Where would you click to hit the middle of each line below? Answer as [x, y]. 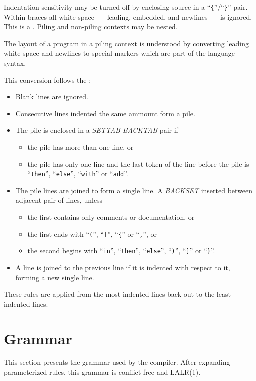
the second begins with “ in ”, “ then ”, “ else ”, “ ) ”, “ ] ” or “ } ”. [121, 251]
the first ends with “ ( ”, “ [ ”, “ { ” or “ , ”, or [92, 234]
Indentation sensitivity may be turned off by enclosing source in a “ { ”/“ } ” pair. [126, 7]
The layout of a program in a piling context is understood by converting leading [126, 43]
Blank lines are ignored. [52, 96]
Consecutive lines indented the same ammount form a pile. [105, 113]
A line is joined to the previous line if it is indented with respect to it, [123, 267]
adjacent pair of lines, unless [59, 200]
